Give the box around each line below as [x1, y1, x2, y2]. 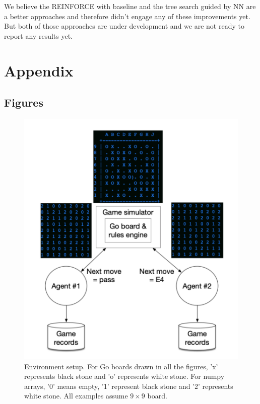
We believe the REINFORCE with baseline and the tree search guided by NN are [4, 1, 256, 11]
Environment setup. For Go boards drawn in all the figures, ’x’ [24, 361, 218, 371]
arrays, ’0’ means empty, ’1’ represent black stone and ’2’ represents [24, 380, 233, 391]
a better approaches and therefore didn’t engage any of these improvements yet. [4, 11, 250, 21]
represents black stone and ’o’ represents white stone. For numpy [24, 371, 225, 381]
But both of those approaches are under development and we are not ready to [4, 21, 244, 31]
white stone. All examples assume [24, 390, 128, 401]
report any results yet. [4, 30, 73, 41]
